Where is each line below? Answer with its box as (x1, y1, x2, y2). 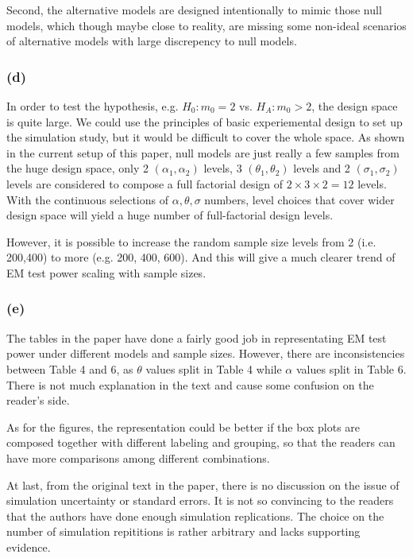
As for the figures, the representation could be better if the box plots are (6, 418, 361, 435)
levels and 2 (293, 160, 350, 176)
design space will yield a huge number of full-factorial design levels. (6, 207, 334, 223)
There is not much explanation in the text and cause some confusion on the (6, 376, 374, 393)
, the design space (311, 98, 398, 114)
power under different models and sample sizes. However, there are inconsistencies (6, 345, 405, 362)
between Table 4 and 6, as (6, 360, 133, 377)
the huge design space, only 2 (6, 160, 149, 176)
